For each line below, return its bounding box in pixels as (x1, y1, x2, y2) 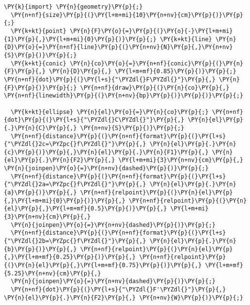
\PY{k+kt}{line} (160, 35, 212, 43)
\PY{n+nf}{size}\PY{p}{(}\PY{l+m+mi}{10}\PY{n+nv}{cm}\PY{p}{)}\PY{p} (11, 11, 243, 18)
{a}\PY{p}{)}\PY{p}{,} (4, 189, 77, 196)
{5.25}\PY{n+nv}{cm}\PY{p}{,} (4, 270, 101, 277)
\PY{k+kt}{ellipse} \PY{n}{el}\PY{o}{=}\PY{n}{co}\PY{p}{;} (11, 108, 209, 115)
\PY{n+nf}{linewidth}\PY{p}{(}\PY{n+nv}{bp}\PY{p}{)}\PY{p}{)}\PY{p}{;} (4, 92, 243, 99)
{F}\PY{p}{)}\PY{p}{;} (4, 84, 77, 91)
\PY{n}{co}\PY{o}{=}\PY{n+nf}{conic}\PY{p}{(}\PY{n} (70, 60, 243, 67)
